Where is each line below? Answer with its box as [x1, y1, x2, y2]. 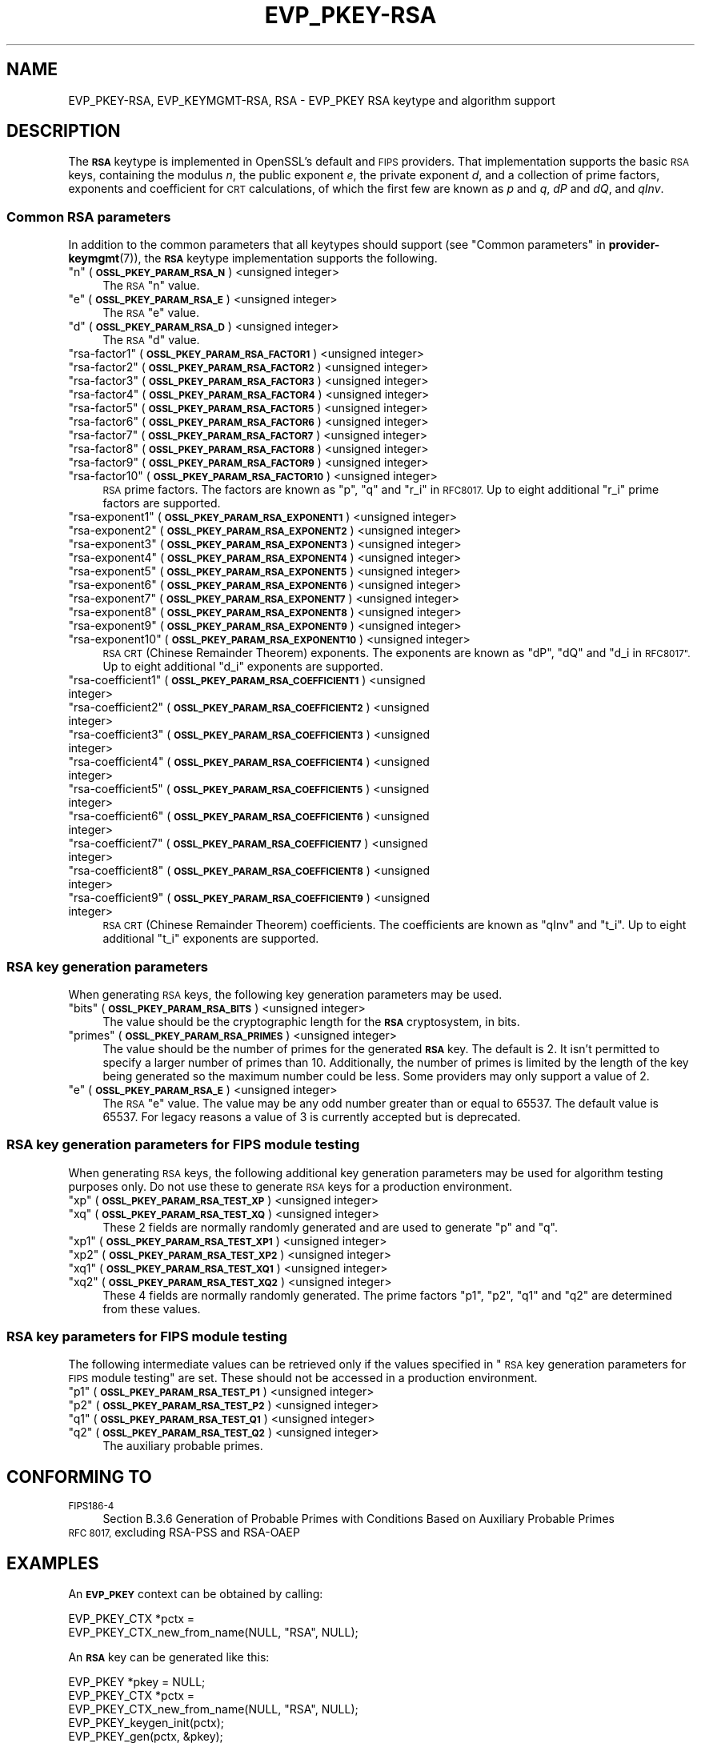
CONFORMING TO [6, 1466, 152, 1487]
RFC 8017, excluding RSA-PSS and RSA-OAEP [68, 1525, 300, 1540]
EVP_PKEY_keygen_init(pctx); [68, 1716, 224, 1730]
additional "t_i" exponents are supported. [102, 932, 319, 946]
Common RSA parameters [6, 208, 171, 225]
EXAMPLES [6, 1553, 99, 1573]
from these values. [102, 1301, 201, 1316]
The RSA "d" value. [102, 333, 200, 347]
